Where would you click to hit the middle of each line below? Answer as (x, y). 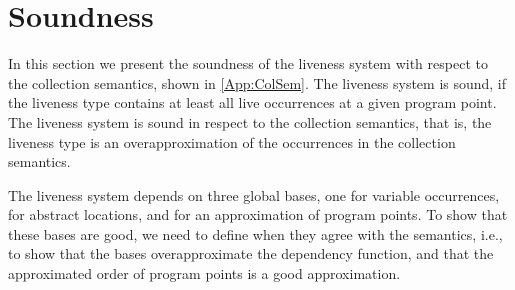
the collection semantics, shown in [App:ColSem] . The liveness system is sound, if (257, 82)
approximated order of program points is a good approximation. (204, 273)
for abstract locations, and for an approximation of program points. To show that (258, 214)
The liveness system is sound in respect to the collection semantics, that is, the (250, 121)
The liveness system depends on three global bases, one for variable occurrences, (254, 194)
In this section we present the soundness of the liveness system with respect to (248, 63)
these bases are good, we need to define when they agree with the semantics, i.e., (255, 233)
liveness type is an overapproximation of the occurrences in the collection (232, 141)
